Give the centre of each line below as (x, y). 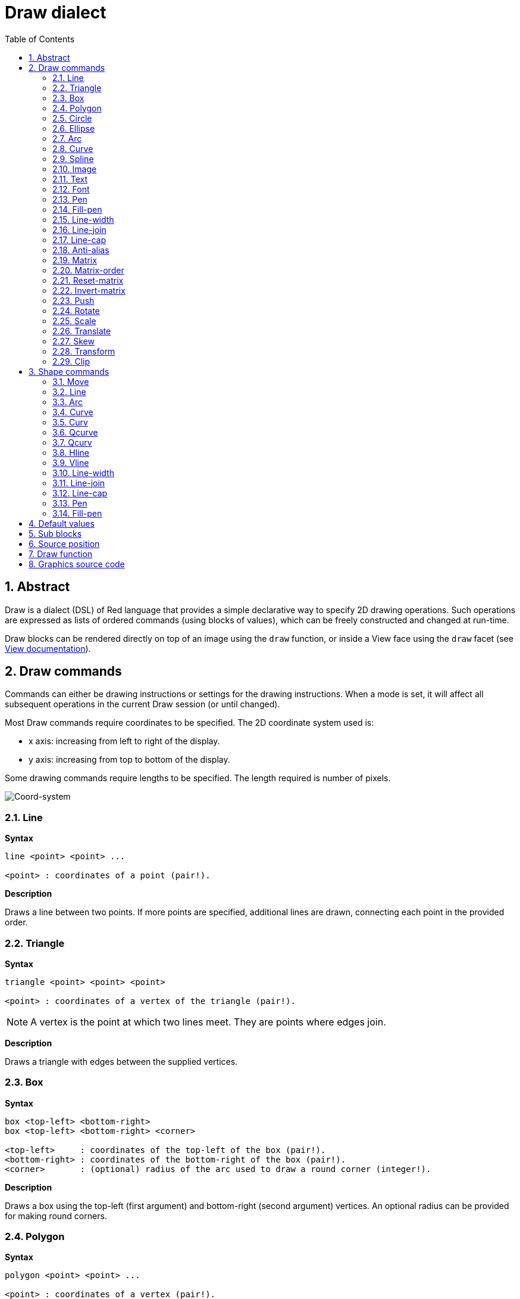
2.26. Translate (82, 331)
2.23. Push (73, 300)
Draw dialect (56, 13)
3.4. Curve (73, 412)
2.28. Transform (84, 351)
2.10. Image (75, 169)
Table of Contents (40, 39)
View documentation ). (48, 648)
